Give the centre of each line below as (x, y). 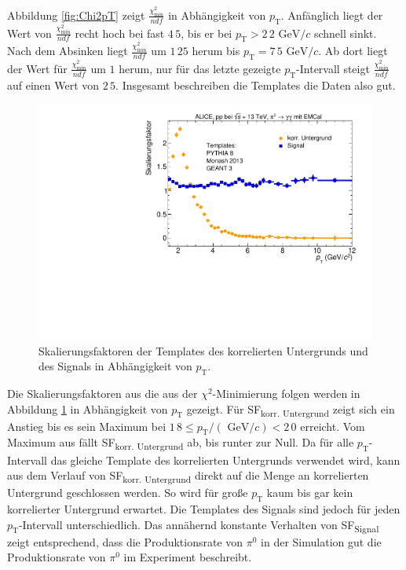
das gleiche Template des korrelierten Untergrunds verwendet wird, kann (225, 460)
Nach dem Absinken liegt (68, 51)
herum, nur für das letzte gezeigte (200, 68)
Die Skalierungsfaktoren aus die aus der (102, 393)
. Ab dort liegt (353, 51)
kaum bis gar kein (310, 493)
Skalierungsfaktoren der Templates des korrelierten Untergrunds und (203, 350)
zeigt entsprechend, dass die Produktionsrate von (125, 541)
